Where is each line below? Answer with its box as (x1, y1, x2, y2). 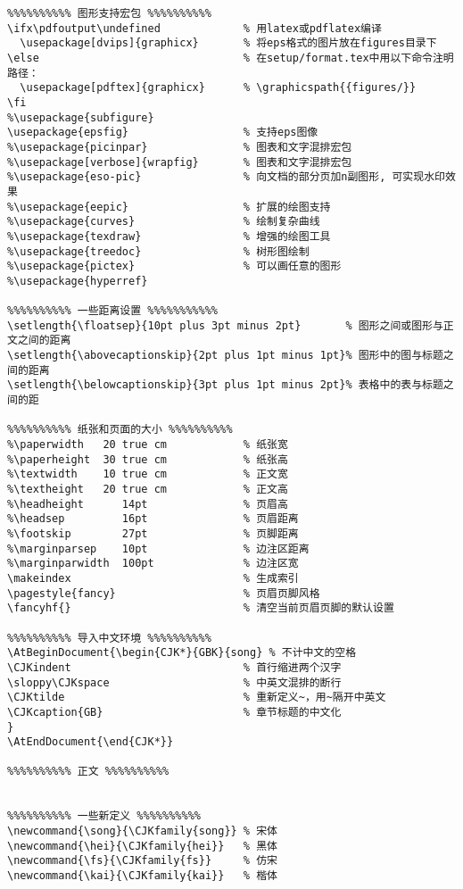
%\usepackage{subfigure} (7, 111, 154, 124)
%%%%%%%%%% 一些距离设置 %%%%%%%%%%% (7, 304, 218, 318)
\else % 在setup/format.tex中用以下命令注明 (7, 51, 454, 64)
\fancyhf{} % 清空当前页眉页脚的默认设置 (7, 602, 394, 615)
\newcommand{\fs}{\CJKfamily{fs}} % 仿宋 (7, 854, 277, 868)
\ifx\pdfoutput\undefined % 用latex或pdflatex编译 (7, 21, 382, 35)
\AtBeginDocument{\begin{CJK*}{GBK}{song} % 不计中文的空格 (7, 646, 357, 660)
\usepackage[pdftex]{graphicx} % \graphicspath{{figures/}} (20, 81, 417, 95)
